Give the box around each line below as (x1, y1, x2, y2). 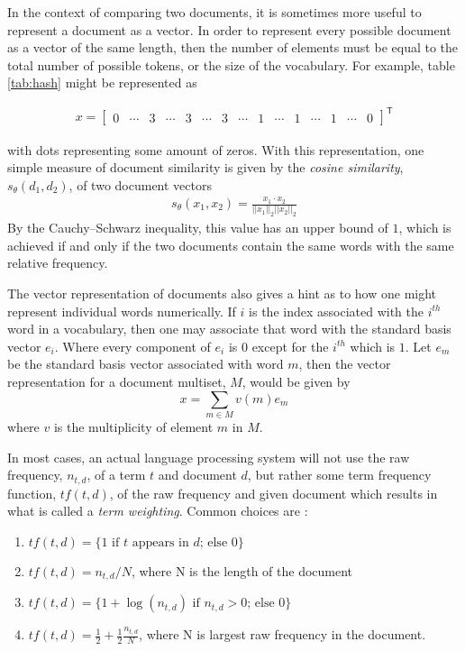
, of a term (87, 465, 146, 484)
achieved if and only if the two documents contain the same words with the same (7, 235, 454, 254)
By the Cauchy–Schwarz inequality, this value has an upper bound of (7, 218, 388, 237)
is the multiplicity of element (53, 417, 214, 436)
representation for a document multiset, (7, 372, 226, 391)
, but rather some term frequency (247, 465, 432, 484)
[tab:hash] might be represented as (7, 73, 197, 92)
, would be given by (242, 372, 351, 391)
